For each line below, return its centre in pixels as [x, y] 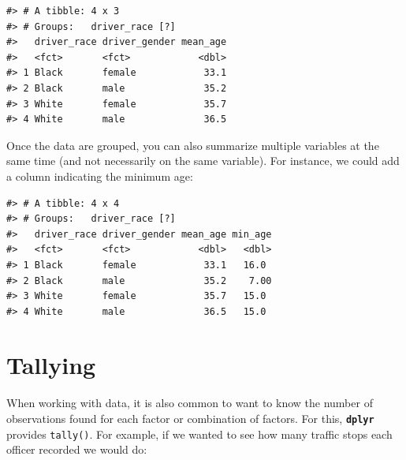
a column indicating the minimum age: [100, 176]
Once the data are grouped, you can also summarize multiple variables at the [193, 145]
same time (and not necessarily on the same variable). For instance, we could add [203, 161]
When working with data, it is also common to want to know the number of [190, 403]
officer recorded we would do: [77, 449]
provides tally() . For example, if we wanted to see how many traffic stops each [199, 434]
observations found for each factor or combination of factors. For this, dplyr [190, 418]
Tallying [51, 365]
